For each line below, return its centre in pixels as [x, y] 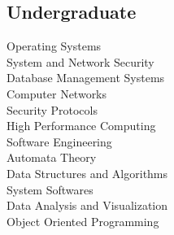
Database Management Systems [86, 78]
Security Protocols [52, 109]
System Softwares [50, 189]
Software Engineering [59, 141]
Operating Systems [54, 46]
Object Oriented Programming [83, 221]
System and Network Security [80, 61]
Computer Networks [57, 93]
